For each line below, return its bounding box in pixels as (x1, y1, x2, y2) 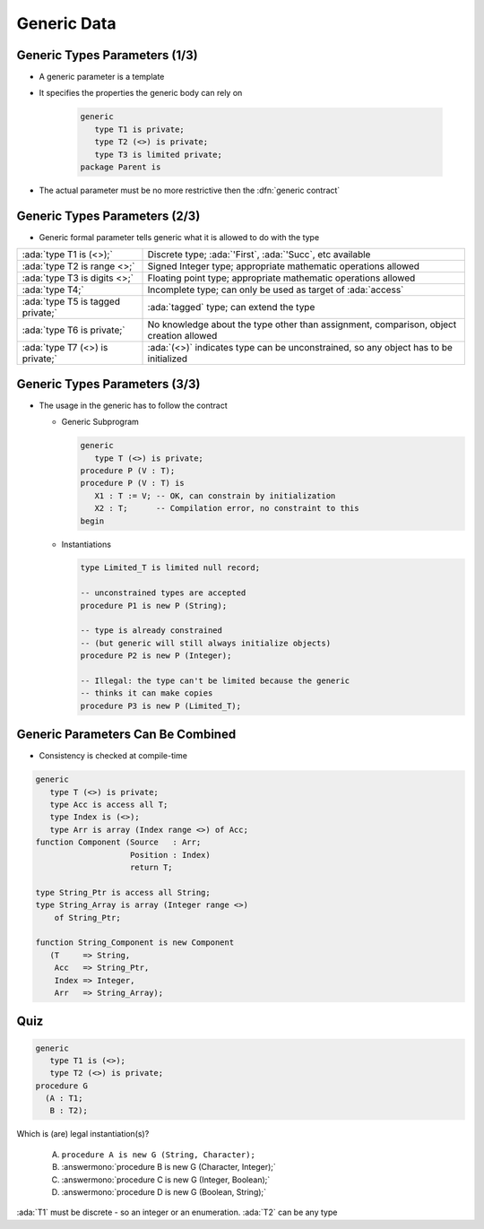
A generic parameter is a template (39, 72, 165, 82)
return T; (130, 862, 174, 872)
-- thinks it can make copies (80, 688, 213, 698)
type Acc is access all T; (49, 800, 169, 810)
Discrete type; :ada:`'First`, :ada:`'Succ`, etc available (147, 248, 371, 261)
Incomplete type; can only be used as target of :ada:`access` (147, 283, 404, 296)
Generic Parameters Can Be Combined (16, 727, 237, 742)
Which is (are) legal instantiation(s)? (16, 1129, 150, 1139)
